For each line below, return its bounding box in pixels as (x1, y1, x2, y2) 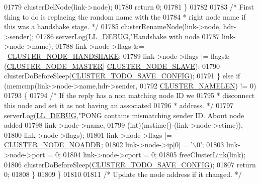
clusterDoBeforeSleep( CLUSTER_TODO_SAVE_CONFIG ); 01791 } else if (4, 70, 240, 81)
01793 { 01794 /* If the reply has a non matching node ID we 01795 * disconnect (4, 90, 255, 101)
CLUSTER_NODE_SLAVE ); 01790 (107, 60, 220, 71)
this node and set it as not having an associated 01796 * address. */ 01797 (4, 100, 234, 110)
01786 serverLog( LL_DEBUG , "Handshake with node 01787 (36, 31, 220, 41)
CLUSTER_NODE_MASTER (7, 60, 103, 71)
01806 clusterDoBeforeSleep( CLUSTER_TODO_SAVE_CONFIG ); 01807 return (4, 159, 256, 169)
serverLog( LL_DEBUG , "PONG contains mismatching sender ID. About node (4, 110, 244, 120)
